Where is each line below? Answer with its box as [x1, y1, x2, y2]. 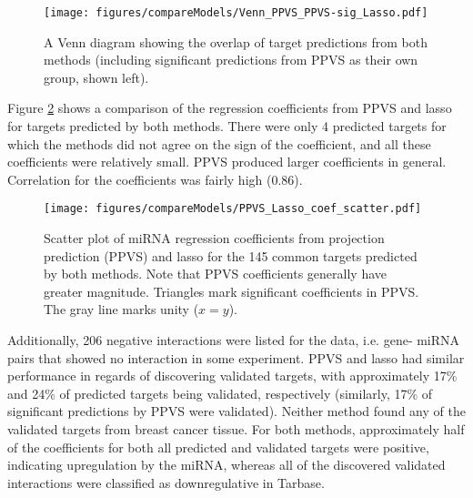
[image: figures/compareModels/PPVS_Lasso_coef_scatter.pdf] [44, 202, 422, 216]
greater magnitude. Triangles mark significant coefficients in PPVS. [44, 281, 419, 300]
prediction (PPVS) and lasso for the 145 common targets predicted [44, 246, 418, 265]
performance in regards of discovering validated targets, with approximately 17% [7, 366, 458, 385]
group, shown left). [44, 67, 149, 86]
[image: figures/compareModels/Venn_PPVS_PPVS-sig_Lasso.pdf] [44, 6, 428, 19]
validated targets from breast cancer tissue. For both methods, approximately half [7, 420, 465, 438]
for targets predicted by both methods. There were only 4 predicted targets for [7, 117, 447, 136]
